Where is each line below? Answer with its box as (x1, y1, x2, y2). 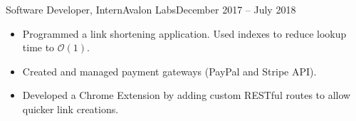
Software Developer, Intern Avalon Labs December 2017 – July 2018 (6, 2, 296, 16)
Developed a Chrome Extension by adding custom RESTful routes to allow (22, 88, 351, 102)
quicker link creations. (22, 101, 119, 116)
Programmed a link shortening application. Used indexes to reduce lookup (22, 26, 347, 41)
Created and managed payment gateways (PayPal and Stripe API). (22, 63, 317, 78)
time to (22, 40, 55, 55)
